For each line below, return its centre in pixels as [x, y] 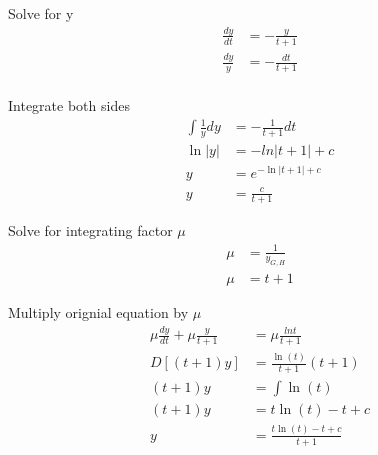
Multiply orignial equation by [98, 312]
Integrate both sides [69, 104]
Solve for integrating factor [90, 230]
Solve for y [41, 13]
